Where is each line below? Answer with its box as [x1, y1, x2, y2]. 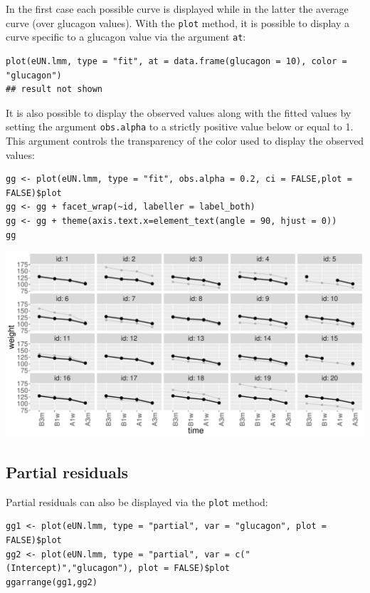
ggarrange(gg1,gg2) [6, 577, 97, 587]
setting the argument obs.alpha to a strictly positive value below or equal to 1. [6, 119, 354, 134]
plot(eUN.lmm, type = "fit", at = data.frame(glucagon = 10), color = [6, 56, 347, 66]
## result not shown [6, 84, 103, 95]
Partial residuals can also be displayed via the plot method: [6, 494, 268, 509]
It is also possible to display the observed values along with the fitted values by [6, 105, 351, 120]
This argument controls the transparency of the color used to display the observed [6, 133, 364, 148]
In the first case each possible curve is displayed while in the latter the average [6, 1, 349, 16]
